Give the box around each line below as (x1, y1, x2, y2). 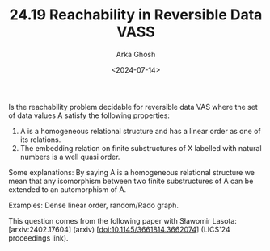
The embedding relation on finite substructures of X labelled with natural (19, 143, 262, 153)
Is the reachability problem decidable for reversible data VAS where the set (8, 102, 259, 111)
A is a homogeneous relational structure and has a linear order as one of (19, 126, 261, 136)
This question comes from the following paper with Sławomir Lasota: (8, 215, 237, 225)
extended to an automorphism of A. (8, 184, 127, 195)
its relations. (19, 135, 61, 144)
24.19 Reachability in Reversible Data (9, 6, 263, 24)
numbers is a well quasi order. (19, 152, 120, 161)
